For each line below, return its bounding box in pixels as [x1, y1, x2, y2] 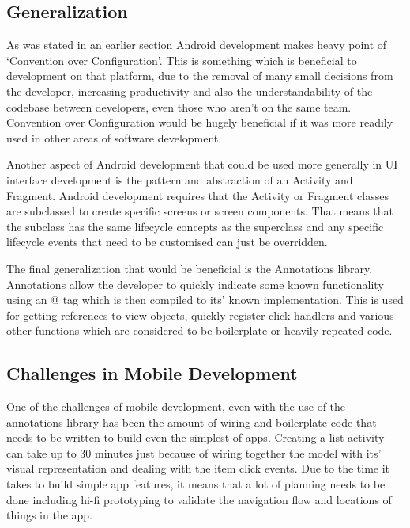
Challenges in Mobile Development [6, 361, 298, 386]
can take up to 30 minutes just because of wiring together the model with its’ [6, 444, 382, 461]
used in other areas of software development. [6, 129, 222, 146]
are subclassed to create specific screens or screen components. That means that [6, 203, 394, 219]
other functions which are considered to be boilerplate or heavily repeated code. [6, 322, 393, 339]
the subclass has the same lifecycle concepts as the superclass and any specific [6, 218, 384, 234]
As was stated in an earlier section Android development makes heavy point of [6, 36, 387, 53]
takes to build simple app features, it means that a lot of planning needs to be [6, 476, 386, 492]
